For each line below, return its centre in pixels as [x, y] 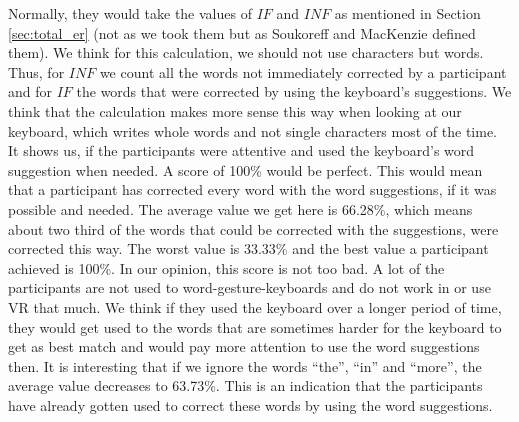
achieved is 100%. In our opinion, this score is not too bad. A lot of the [226, 267]
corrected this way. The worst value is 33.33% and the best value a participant [248, 248]
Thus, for [36, 71]
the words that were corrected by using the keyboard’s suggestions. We [294, 91]
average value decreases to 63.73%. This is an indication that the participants [245, 385]
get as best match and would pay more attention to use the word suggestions [244, 346]
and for [30, 91]
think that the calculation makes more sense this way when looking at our [235, 110]
